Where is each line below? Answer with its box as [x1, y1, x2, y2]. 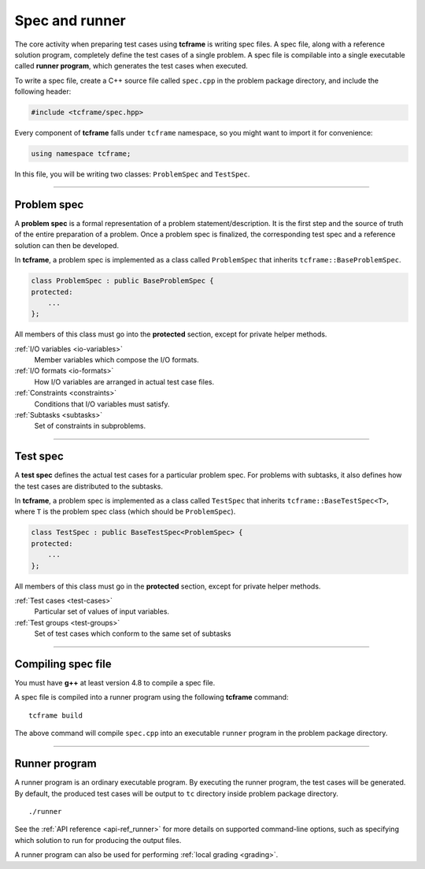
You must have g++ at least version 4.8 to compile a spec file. [14, 678, 216, 688]
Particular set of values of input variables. [34, 607, 169, 616]
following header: [14, 87, 72, 96]
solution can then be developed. [14, 240, 120, 250]
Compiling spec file [14, 657, 112, 670]
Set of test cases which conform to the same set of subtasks [34, 629, 231, 638]
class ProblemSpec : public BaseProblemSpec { [31, 277, 214, 285]
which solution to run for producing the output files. [14, 835, 182, 845]
